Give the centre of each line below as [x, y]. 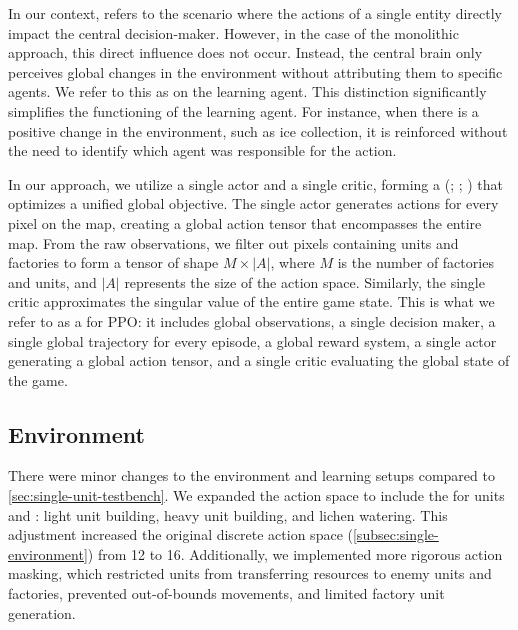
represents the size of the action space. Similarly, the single [304, 281]
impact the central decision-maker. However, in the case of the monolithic [233, 32]
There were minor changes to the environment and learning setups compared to [251, 475]
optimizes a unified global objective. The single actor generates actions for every [253, 203]
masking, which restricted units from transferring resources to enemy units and [250, 573]
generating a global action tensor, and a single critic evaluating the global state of [259, 360]
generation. [42, 612]
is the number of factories [415, 262]
